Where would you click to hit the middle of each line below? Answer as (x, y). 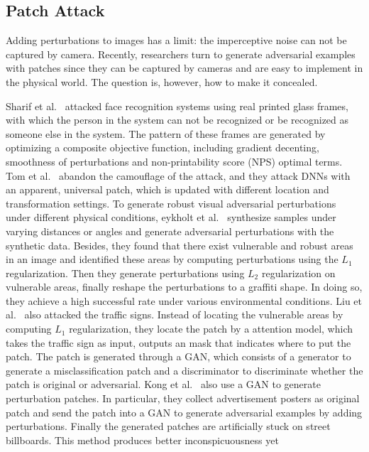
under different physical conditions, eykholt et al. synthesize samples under (171, 217)
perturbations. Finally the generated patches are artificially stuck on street (168, 426)
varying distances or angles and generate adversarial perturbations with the (170, 231)
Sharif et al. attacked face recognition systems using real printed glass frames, (177, 106)
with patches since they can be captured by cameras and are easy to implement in (184, 68)
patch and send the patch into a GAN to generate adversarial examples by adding (184, 412)
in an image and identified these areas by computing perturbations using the (172, 259)
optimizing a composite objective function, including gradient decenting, (163, 147)
